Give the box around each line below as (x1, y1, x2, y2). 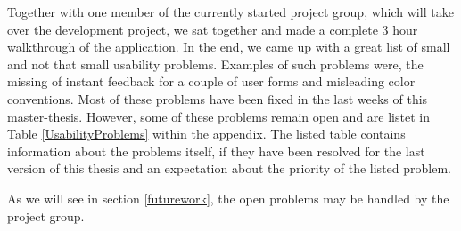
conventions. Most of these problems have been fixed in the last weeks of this (7, 89, 428, 108)
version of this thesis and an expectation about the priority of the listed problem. (7, 159, 451, 178)
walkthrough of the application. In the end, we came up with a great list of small (7, 37, 450, 56)
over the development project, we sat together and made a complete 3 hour (7, 20, 418, 38)
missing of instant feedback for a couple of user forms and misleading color (7, 72, 416, 91)
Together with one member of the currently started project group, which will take (7, 3, 454, 20)
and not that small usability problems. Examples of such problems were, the (7, 54, 424, 73)
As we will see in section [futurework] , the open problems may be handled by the (7, 188, 449, 207)
